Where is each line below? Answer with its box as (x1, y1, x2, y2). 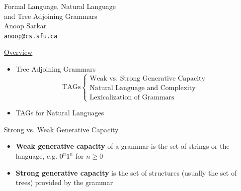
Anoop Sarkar (4, 20, 47, 31)
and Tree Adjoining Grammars (4, 10, 97, 21)
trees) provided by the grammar (15, 177, 113, 188)
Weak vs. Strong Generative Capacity (89, 75, 205, 82)
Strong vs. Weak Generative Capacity (4, 124, 119, 134)
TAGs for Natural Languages (15, 107, 104, 118)
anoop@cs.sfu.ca (4, 32, 58, 40)
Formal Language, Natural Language (4, 1, 116, 11)
